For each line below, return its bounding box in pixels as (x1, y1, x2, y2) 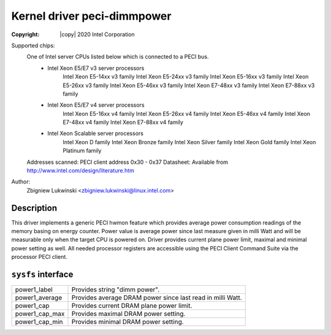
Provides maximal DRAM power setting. (71, 310, 186, 318)
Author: (11, 178, 31, 185)
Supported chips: (11, 42, 55, 49)
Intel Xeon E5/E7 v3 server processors (47, 64, 145, 72)
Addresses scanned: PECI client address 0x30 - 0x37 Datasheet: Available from (26, 158, 229, 166)
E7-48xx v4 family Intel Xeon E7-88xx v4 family (63, 118, 184, 126)
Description (11, 202, 58, 213)
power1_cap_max (15, 310, 65, 318)
